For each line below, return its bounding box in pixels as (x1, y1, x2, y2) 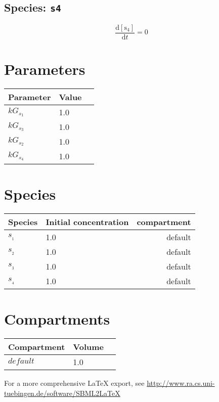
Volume (73, 341, 104, 353)
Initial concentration (46, 216, 129, 228)
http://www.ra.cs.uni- (147, 378, 215, 388)
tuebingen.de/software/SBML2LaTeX (4, 387, 120, 398)
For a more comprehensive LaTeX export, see (4, 378, 145, 388)
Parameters (4, 59, 85, 79)
